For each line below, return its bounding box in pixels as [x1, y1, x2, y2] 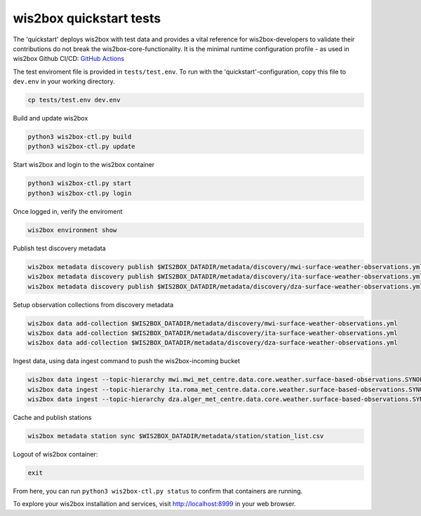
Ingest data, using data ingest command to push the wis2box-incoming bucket [13, 357, 241, 365]
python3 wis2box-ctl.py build [27, 133, 132, 141]
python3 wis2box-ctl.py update [27, 142, 136, 151]
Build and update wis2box [13, 114, 88, 123]
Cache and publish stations [13, 414, 92, 422]
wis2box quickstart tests [13, 11, 161, 26]
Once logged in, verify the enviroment [13, 207, 123, 215]
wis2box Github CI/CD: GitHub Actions [13, 55, 125, 63]
